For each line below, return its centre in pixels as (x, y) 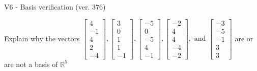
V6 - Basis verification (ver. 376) (55, 7)
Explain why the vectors (42, 38)
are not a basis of (31, 64)
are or (244, 38)
